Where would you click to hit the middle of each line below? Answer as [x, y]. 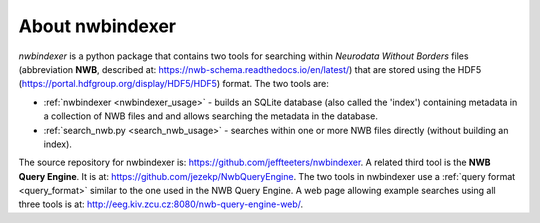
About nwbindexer [97, 26]
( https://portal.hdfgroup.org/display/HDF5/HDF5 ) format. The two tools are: [174, 84]
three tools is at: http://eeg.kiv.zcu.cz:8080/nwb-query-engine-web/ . [161, 204]
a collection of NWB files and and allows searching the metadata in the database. [211, 116]
